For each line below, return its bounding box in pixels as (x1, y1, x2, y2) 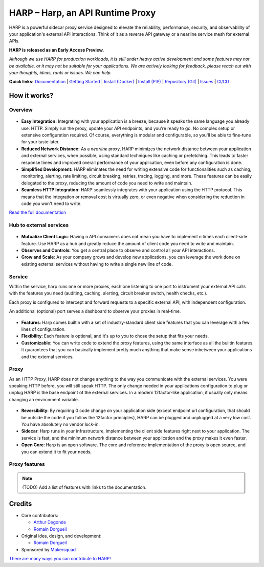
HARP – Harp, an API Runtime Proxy (9, 7, 156, 18)
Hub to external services (9, 222, 69, 228)
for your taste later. (21, 139, 60, 145)
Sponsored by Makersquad (21, 546, 76, 552)
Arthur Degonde (33, 519, 66, 525)
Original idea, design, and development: (21, 533, 102, 539)
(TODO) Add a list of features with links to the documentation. (22, 484, 147, 490)
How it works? (9, 91, 54, 100)
